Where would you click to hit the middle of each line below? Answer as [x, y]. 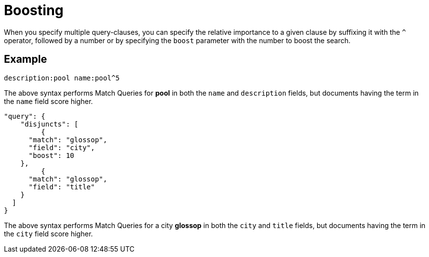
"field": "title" [62, 187]
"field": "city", [62, 147]
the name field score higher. [49, 101]
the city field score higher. [49, 233]
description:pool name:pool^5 [62, 78]
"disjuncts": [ [49, 124]
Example [25, 59]
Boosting [34, 10]
